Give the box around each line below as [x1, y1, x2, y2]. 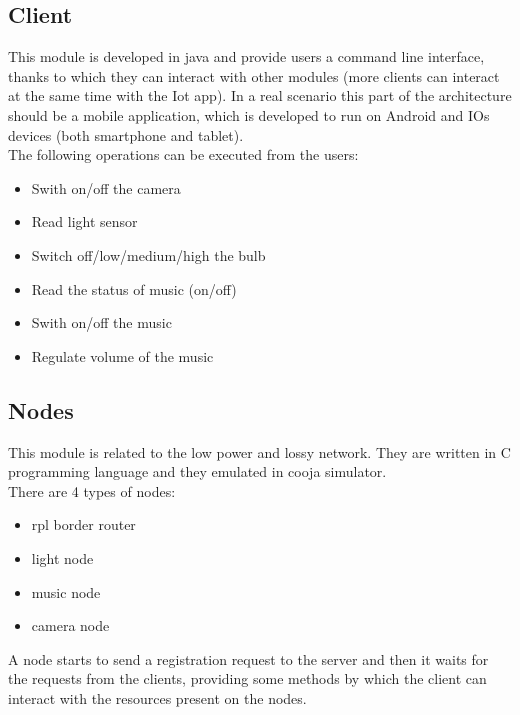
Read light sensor [31, 211, 138, 232]
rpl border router [31, 514, 136, 535]
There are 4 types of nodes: [8, 480, 176, 501]
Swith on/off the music [31, 312, 172, 333]
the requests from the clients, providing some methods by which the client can [8, 668, 487, 689]
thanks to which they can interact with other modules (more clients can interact [8, 65, 500, 86]
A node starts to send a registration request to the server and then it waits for [8, 648, 489, 669]
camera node [31, 615, 110, 636]
